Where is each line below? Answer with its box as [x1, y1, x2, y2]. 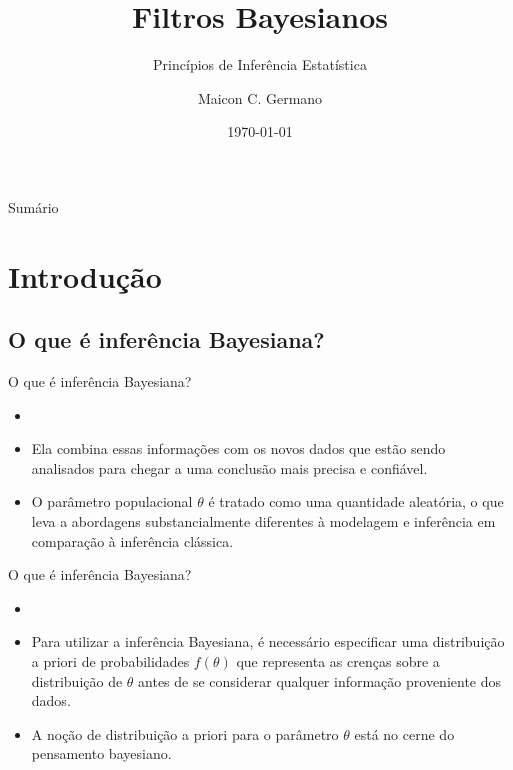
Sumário [8, 196, 59, 217]
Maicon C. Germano [197, 87, 323, 108]
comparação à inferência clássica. [31, 530, 234, 551]
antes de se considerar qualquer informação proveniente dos [138, 670, 502, 691]
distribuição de [31, 670, 123, 691]
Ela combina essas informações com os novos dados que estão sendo [31, 438, 446, 459]
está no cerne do [354, 723, 455, 744]
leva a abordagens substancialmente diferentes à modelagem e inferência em [31, 511, 496, 532]
